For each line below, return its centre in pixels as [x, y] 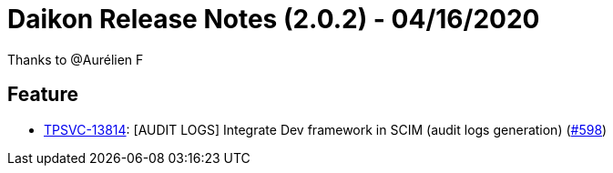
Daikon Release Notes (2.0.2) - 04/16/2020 [274, 19]
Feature [43, 95]
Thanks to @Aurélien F [76, 59]
